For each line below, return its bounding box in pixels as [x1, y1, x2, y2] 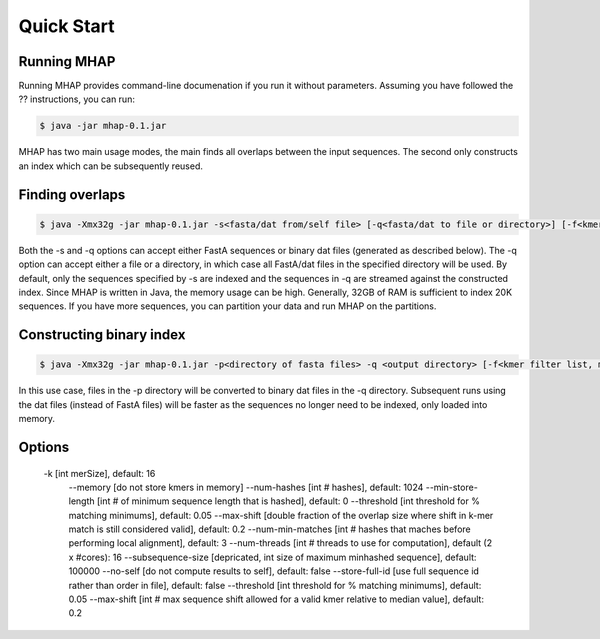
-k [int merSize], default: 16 [43, 467, 156, 479]
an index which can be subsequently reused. [18, 160, 204, 172]
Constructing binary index [18, 326, 186, 344]
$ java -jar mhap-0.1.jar [39, 120, 167, 132]
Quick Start [18, 15, 115, 37]
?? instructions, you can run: [18, 93, 135, 105]
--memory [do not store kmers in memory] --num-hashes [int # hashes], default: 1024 [68, 481, 424, 493]
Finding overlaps [18, 186, 126, 203]
